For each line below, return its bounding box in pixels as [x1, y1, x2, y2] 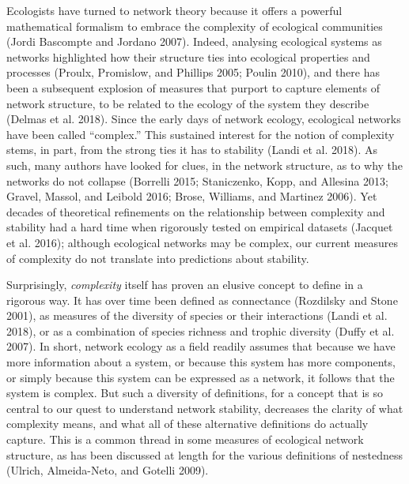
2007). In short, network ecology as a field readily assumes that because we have [6, 338, 396, 355]
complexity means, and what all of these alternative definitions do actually [6, 415, 369, 432]
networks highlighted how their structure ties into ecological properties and [6, 48, 370, 65]
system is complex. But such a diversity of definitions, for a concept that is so [6, 385, 384, 401]
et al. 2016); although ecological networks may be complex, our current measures [6, 234, 399, 250]
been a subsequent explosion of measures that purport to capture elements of [6, 79, 380, 96]
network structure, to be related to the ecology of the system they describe [6, 95, 369, 111]
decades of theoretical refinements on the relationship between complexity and [6, 203, 385, 219]
